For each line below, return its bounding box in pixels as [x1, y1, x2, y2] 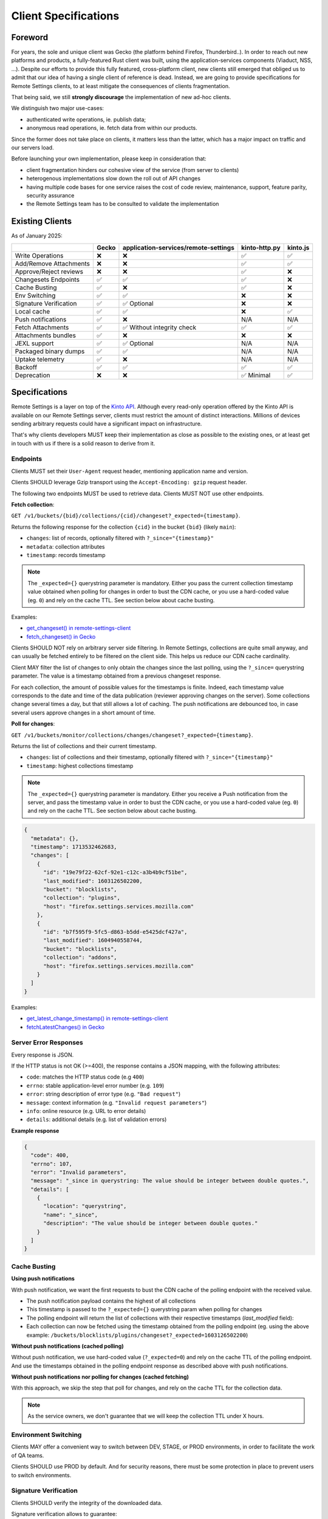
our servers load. [11, 143, 54, 151]
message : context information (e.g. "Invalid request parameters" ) [26, 1099, 207, 1106]
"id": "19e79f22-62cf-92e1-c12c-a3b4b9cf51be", [43, 869, 188, 876]
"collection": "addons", [43, 954, 118, 961]
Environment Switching [11, 1431, 82, 1439]
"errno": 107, [30, 1161, 73, 1167]
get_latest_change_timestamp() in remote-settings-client [26, 1015, 168, 1022]
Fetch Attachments [15, 323, 69, 331]
